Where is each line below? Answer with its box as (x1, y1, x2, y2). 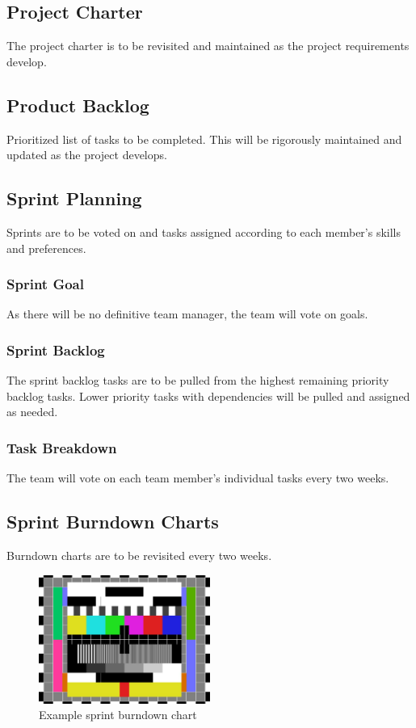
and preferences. (6, 239, 86, 256)
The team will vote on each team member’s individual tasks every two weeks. (6, 469, 389, 486)
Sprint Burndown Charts (6, 509, 219, 534)
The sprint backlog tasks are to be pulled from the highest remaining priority (6, 372, 389, 389)
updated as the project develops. (6, 146, 167, 163)
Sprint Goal (6, 274, 84, 294)
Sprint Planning (6, 186, 142, 211)
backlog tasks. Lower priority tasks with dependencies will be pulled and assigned (6, 387, 410, 404)
